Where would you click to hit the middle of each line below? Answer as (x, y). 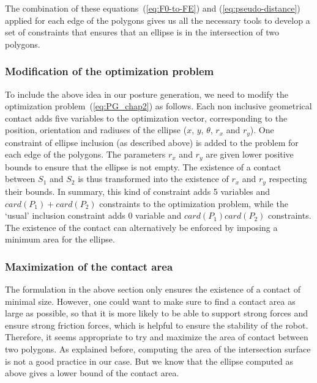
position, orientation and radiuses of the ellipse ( (96, 130)
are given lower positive (250, 154)
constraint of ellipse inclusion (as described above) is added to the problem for (152, 142)
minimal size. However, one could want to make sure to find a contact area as (150, 301)
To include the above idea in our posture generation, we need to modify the (147, 94)
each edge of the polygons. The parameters (85, 154)
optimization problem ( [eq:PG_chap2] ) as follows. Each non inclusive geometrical (158, 106)
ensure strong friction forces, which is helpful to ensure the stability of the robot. (157, 325)
